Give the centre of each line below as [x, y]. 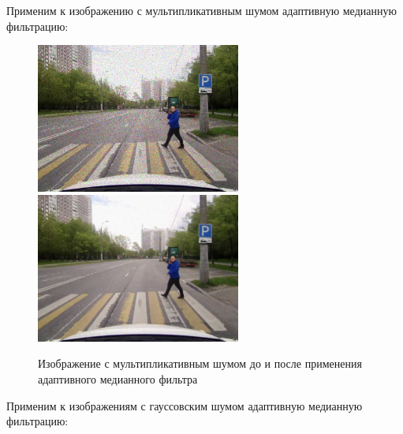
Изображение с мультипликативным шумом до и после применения [200, 363]
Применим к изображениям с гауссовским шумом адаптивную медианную [185, 405]
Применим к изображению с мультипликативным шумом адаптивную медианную [201, 10]
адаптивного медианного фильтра [118, 378]
